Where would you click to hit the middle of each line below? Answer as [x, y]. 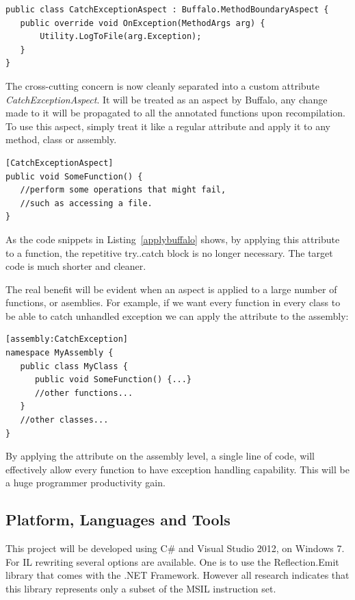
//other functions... [84, 393]
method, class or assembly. [61, 139]
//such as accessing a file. [86, 203]
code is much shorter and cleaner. [76, 266]
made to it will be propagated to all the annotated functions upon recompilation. [175, 113]
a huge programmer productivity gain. [86, 483]
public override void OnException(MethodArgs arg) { [143, 23]
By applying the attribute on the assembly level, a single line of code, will [160, 456]
